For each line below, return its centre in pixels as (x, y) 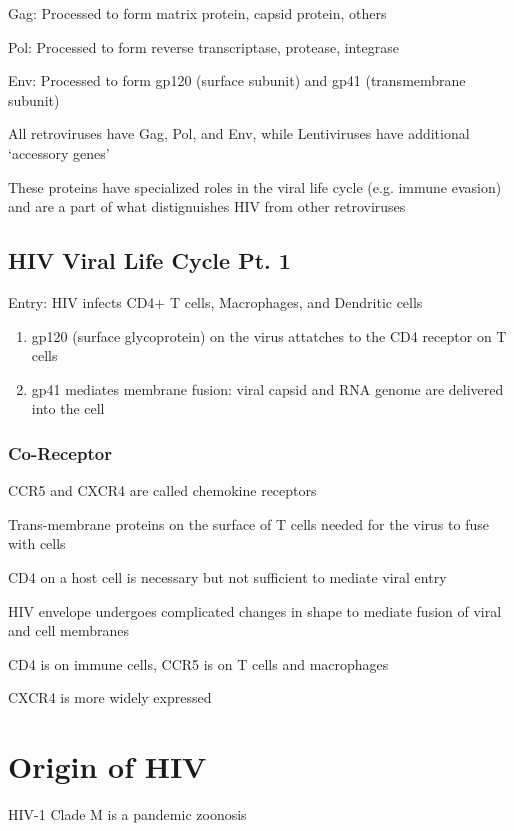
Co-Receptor (60, 452)
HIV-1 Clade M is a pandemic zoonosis (127, 814)
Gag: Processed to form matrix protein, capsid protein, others (197, 13)
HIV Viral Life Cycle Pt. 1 (149, 260)
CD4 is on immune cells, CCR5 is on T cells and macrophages (198, 663)
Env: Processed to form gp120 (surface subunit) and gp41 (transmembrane (237, 80)
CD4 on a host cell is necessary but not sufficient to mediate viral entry (227, 576)
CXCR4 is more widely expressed (110, 697)
